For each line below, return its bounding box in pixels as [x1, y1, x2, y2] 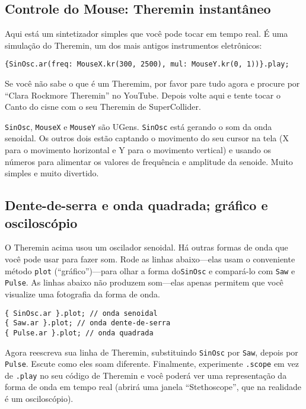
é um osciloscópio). [5, 392, 74, 405]
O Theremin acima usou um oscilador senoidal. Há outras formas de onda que [5, 241, 288, 253]
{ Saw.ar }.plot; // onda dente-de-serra [5, 319, 171, 328]
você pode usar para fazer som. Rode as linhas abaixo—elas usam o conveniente [5, 253, 295, 265]
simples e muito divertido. [5, 167, 99, 179]
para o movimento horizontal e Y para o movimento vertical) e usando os [5, 144, 272, 156]
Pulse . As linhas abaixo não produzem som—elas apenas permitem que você [5, 276, 283, 288]
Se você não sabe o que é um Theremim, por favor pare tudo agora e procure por [5, 77, 300, 90]
